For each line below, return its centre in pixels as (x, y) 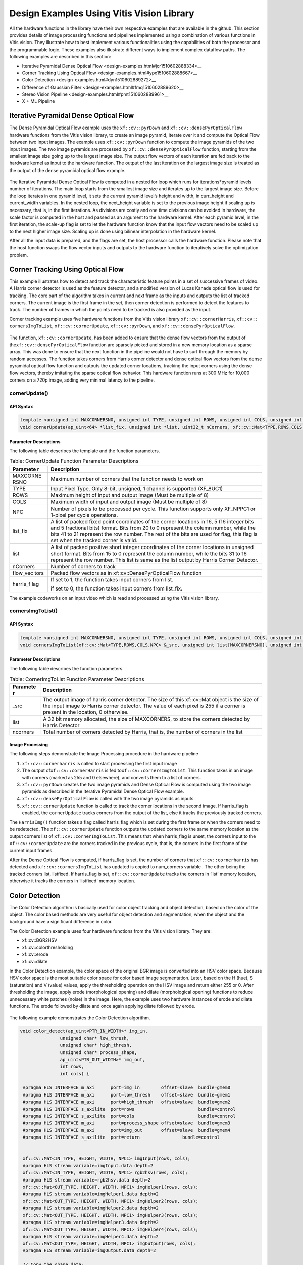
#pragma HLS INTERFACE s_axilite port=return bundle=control (121, 1137)
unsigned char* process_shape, (98, 1052)
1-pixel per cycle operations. (84, 515)
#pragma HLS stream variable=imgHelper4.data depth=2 (91, 1236)
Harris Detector (61, 725)
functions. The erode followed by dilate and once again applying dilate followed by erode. (103, 1006)
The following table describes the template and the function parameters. (85, 451)
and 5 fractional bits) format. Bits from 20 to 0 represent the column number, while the (153, 528)
